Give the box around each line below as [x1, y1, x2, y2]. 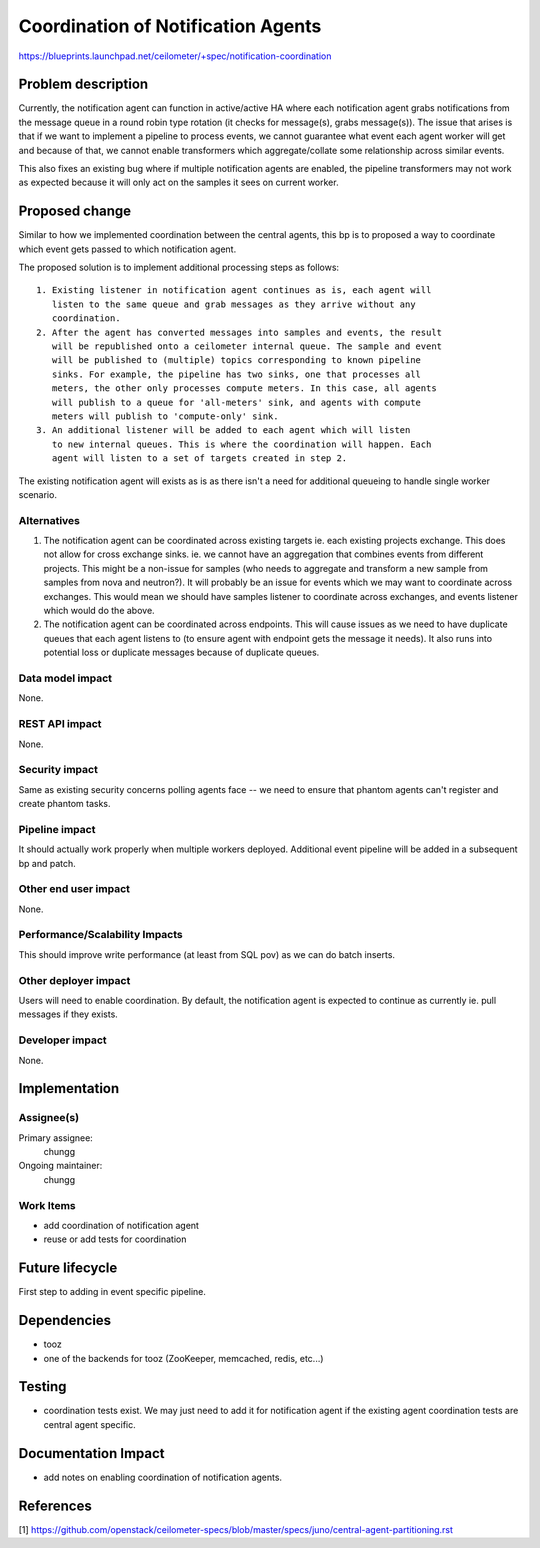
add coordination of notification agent [43, 1219, 200, 1231]
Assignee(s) [18, 1111, 80, 1125]
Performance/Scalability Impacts [18, 928, 184, 942]
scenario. [18, 488, 57, 500]
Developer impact [18, 1033, 107, 1047]
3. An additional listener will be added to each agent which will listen [36, 425, 411, 436]
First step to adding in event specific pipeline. [18, 1286, 207, 1298]
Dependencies [18, 1312, 112, 1329]
